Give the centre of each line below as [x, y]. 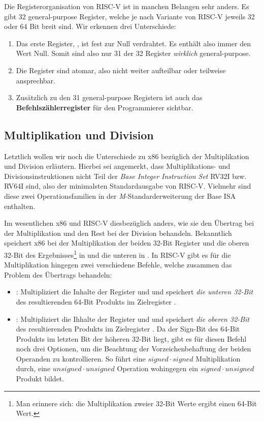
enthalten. [20, 206]
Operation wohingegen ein [158, 368]
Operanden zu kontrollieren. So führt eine [81, 358]
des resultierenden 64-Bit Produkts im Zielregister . [96, 301]
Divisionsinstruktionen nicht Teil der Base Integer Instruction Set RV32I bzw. [125, 176]
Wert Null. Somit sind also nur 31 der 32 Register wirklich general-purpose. [133, 53]
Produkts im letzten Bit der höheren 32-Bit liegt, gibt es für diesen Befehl [131, 338]
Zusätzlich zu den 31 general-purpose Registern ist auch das [109, 97]
